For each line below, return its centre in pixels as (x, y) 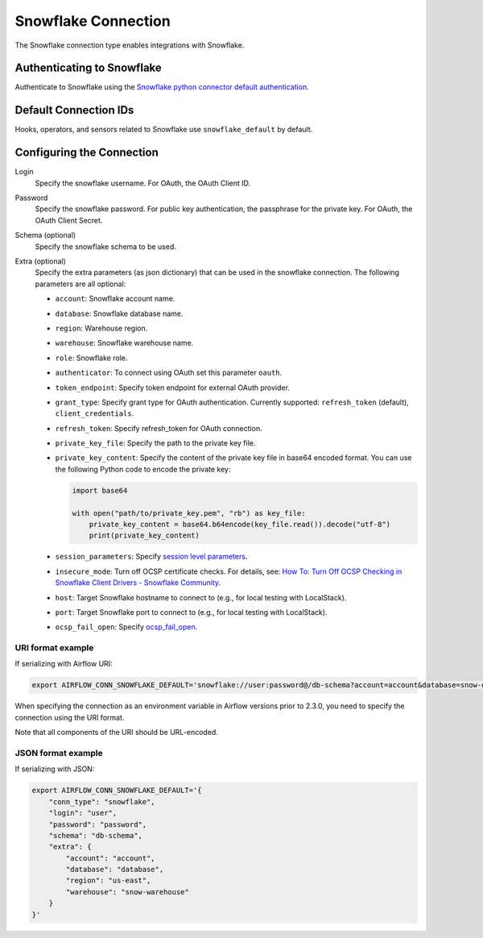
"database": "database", (115, 870)
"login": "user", (83, 813)
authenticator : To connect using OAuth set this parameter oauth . (169, 373)
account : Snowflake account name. (115, 299)
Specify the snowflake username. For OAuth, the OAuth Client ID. (143, 183)
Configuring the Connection (87, 153)
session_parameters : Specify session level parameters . (151, 557)
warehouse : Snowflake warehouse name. (124, 343)
